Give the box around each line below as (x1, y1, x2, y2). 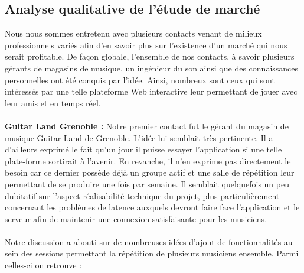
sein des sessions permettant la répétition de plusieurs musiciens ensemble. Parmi (5, 247, 299, 259)
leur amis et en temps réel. (5, 96, 101, 109)
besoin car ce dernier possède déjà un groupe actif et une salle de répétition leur (5, 166, 295, 178)
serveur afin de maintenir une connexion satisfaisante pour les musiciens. (5, 212, 267, 225)
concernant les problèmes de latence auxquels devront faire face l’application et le (5, 201, 300, 213)
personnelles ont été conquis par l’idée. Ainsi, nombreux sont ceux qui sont (5, 73, 275, 86)
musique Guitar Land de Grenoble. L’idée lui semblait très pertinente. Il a (5, 131, 273, 144)
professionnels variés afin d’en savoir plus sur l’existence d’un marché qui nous (5, 38, 287, 51)
